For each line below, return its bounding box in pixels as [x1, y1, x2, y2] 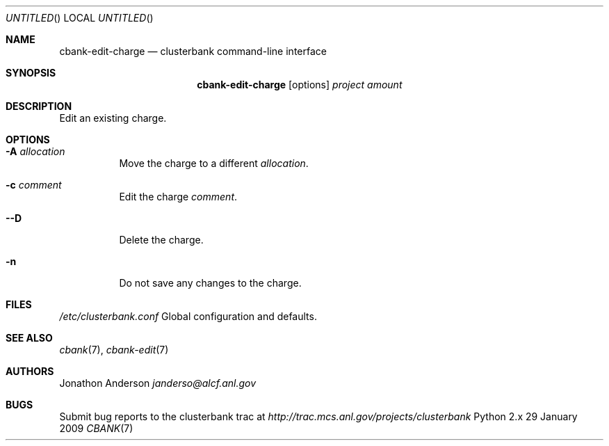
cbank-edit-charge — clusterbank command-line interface [59, 45, 327, 57]
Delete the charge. [119, 234, 204, 246]
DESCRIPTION [6, 100, 72, 112]
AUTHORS [6, 365, 54, 377]
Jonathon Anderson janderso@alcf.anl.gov [59, 377, 257, 389]
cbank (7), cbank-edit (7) [59, 344, 169, 356]
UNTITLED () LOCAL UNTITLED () [6, 12, 154, 24]
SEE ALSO [6, 332, 53, 344]
